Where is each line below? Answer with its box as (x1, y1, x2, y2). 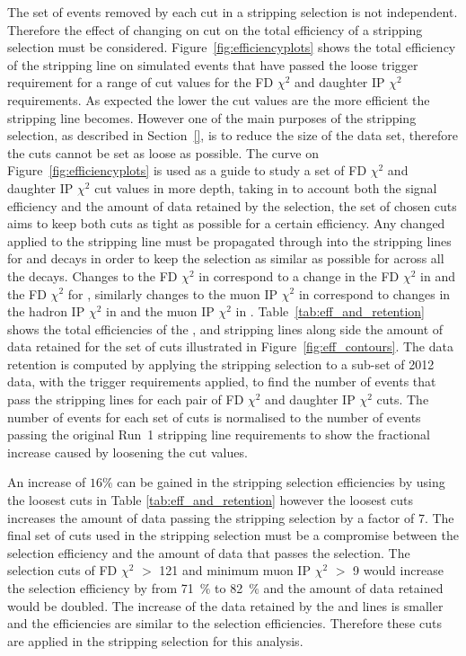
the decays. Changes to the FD (7, 266, 178, 285)
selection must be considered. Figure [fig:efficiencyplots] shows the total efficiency (7, 38, 456, 57)
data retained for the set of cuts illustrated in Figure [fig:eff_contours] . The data (7, 337, 453, 356)
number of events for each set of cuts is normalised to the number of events (7, 407, 421, 426)
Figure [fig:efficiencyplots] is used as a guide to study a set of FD (7, 161, 367, 180)
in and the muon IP (105, 302, 215, 321)
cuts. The (376, 390, 429, 409)
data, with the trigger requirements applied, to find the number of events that (7, 372, 436, 391)
